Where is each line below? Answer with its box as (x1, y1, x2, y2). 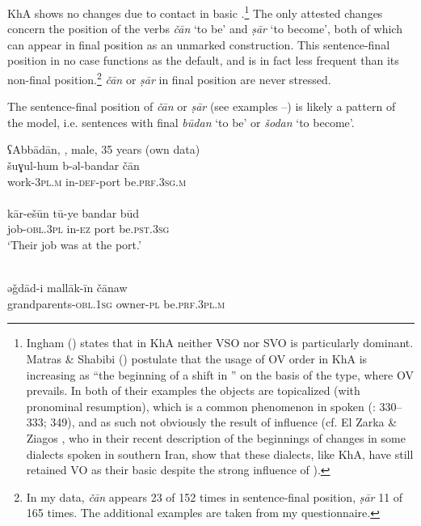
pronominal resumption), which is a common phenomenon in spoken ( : (26, 397, 376, 414)
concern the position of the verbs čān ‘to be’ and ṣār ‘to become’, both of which (7, 20, 402, 37)
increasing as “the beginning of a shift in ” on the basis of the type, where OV (26, 366, 414, 383)
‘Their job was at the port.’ (7, 236, 141, 253)
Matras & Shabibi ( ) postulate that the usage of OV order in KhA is (26, 350, 368, 367)
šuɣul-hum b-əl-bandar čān (7, 157, 140, 174)
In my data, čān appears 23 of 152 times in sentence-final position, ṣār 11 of (26, 488, 403, 505)
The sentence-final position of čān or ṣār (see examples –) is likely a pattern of (7, 98, 396, 115)
